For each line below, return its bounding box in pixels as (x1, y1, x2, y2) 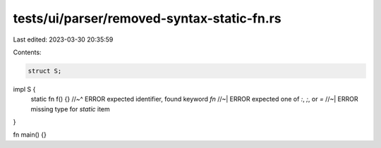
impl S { (13, 85, 36, 93)
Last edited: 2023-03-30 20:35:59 (13, 35, 114, 44)
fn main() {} (13, 130, 47, 139)
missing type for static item (30, 104, 111, 113)
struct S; (28, 67, 62, 75)
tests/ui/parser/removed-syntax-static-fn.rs (13, 11, 282, 26)
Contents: (13, 48, 42, 56)
